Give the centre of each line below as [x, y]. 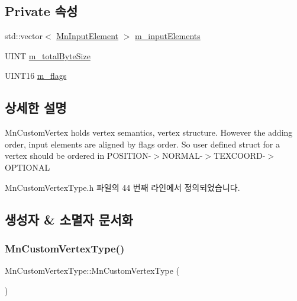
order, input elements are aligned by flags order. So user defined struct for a [142, 144]
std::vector [24, 36]
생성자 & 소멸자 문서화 [69, 219]
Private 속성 [41, 11]
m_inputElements [168, 36]
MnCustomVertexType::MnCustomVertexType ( [92, 270]
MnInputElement [88, 36]
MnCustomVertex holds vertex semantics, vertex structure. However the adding [149, 132]
